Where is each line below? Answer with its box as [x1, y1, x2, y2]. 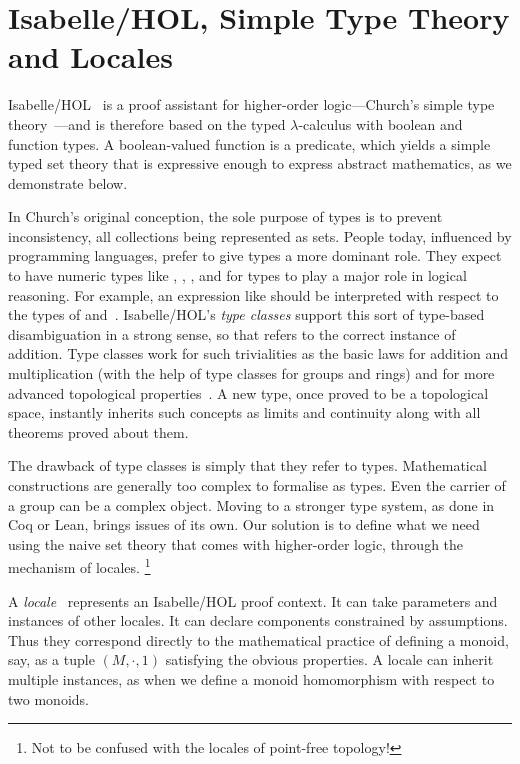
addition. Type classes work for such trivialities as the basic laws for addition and [8, 343, 509, 364]
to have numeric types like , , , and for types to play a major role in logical [8, 265, 467, 286]
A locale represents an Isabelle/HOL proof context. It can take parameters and [8, 590, 498, 611]
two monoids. [8, 688, 89, 709]
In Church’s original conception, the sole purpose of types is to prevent [8, 206, 443, 227]
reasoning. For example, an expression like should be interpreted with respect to [8, 284, 499, 305]
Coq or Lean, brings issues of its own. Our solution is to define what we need [8, 514, 480, 535]
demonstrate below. [8, 172, 128, 193]
